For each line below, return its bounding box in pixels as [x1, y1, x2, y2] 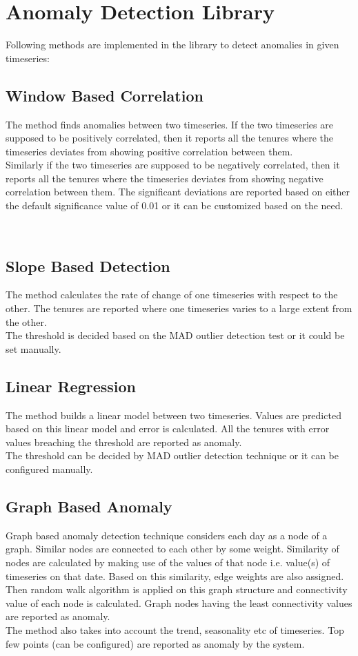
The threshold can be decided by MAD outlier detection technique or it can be [6, 448, 339, 463]
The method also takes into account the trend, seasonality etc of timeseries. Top [6, 622, 344, 637]
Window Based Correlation [6, 84, 203, 106]
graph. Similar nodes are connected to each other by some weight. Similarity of [6, 541, 339, 556]
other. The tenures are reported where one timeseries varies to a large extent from [6, 301, 352, 316]
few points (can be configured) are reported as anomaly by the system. [6, 636, 305, 650]
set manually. [6, 341, 61, 356]
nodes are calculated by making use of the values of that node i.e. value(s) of [6, 555, 330, 569]
